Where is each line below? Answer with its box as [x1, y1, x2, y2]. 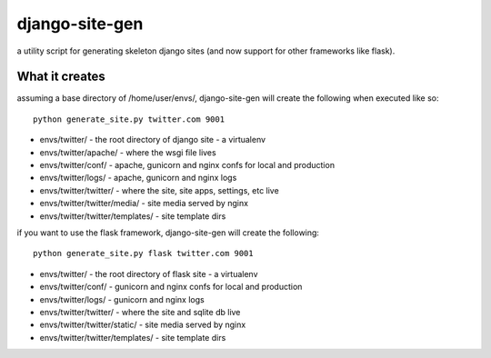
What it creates [16, 69, 106, 85]
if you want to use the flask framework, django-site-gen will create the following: [16, 227, 320, 238]
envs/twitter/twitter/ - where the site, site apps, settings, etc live [39, 184, 279, 195]
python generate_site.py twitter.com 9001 [33, 114, 225, 124]
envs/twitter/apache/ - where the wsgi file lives [39, 146, 217, 158]
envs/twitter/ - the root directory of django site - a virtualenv [39, 134, 266, 145]
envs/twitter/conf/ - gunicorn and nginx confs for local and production [39, 282, 303, 293]
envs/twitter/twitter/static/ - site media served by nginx [39, 319, 246, 331]
